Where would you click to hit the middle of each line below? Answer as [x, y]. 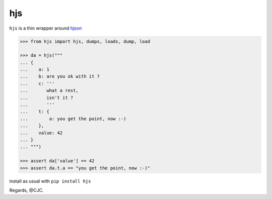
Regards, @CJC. [26, 190]
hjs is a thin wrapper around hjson [46, 28]
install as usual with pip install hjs [50, 181]
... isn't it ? [47, 97]
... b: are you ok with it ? [60, 76]
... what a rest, [49, 91]
